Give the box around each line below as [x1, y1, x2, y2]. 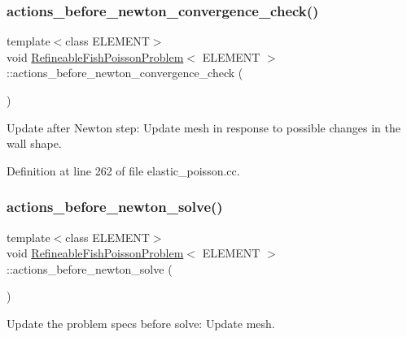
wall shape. [7, 135, 62, 152]
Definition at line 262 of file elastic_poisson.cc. [7, 162, 240, 179]
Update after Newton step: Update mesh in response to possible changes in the [7, 119, 400, 136]
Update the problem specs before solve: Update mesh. [7, 314, 275, 331]
